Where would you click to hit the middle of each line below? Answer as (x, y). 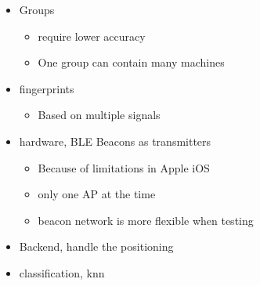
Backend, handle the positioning (96, 246)
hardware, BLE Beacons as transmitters (115, 141)
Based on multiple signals (99, 115)
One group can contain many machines (131, 62)
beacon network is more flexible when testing (146, 220)
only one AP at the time (97, 194)
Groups (37, 9)
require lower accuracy (92, 36)
